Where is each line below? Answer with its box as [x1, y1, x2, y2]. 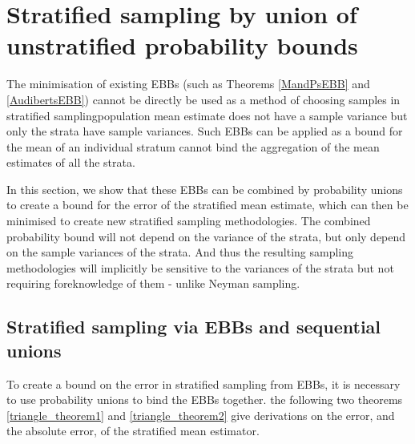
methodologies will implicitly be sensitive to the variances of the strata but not [6, 259, 394, 276]
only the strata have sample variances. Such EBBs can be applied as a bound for [6, 123, 403, 139]
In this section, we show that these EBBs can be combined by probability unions [6, 180, 403, 197]
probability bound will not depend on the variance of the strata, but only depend [6, 228, 406, 244]
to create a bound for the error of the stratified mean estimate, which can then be [6, 196, 409, 213]
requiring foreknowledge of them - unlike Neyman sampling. [6, 275, 300, 292]
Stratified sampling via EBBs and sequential [6, 314, 381, 339]
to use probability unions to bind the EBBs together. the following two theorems [6, 391, 403, 408]
